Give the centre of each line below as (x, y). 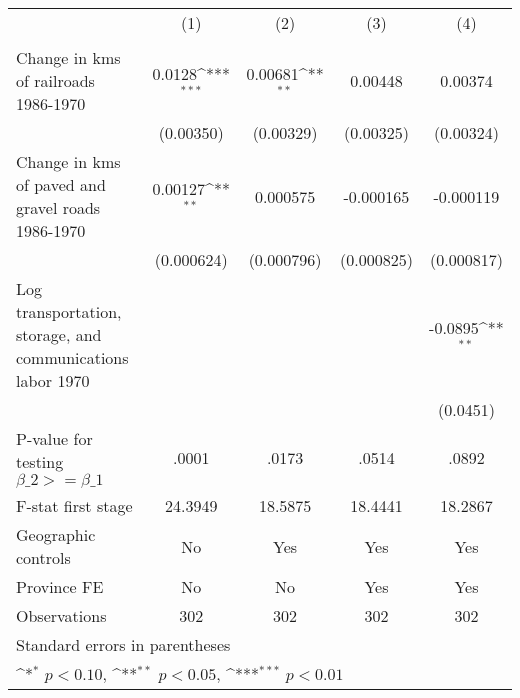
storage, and (59, 334)
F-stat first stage (74, 505)
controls (43, 557)
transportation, (69, 311)
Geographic (56, 534)
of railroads (55, 80)
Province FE (60, 586)
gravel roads (58, 207)
